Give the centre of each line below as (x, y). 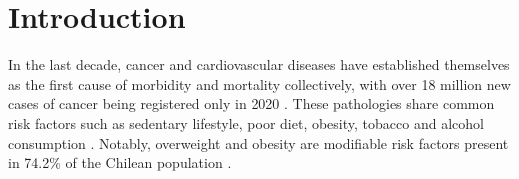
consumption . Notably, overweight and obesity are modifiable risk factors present (258, 142)
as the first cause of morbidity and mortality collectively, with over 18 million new (259, 83)
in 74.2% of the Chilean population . (120, 162)
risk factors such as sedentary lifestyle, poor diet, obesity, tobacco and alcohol (246, 122)
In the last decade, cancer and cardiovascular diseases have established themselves (259, 64)
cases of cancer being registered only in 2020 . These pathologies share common (251, 103)
